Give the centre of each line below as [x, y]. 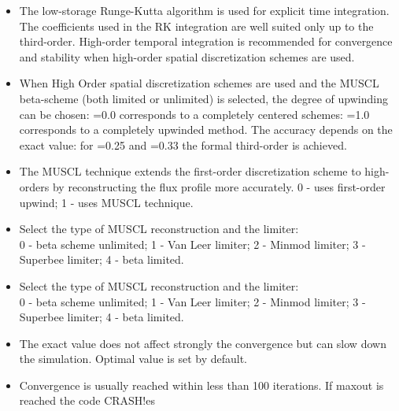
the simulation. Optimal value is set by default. [133, 359]
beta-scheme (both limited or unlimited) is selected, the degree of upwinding [203, 98]
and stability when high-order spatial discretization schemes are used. [187, 56]
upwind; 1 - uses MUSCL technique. [106, 202]
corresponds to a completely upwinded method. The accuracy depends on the [206, 130]
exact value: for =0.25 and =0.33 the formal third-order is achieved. [183, 144]
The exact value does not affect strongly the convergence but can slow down [203, 343]
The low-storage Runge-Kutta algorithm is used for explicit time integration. [204, 10]
